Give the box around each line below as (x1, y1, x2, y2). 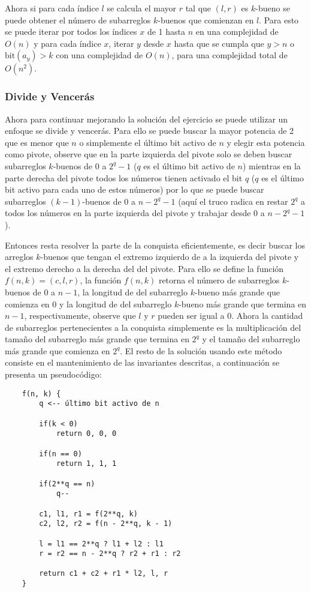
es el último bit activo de (143, 159, 235, 172)
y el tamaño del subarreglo (202, 333, 300, 345)
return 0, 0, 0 (56, 429, 117, 438)
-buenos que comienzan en (158, 13, 254, 26)
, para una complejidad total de (171, 49, 288, 61)
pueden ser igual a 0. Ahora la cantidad (158, 309, 303, 322)
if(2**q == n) (39, 479, 95, 488)
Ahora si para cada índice (5, 2, 99, 14)
